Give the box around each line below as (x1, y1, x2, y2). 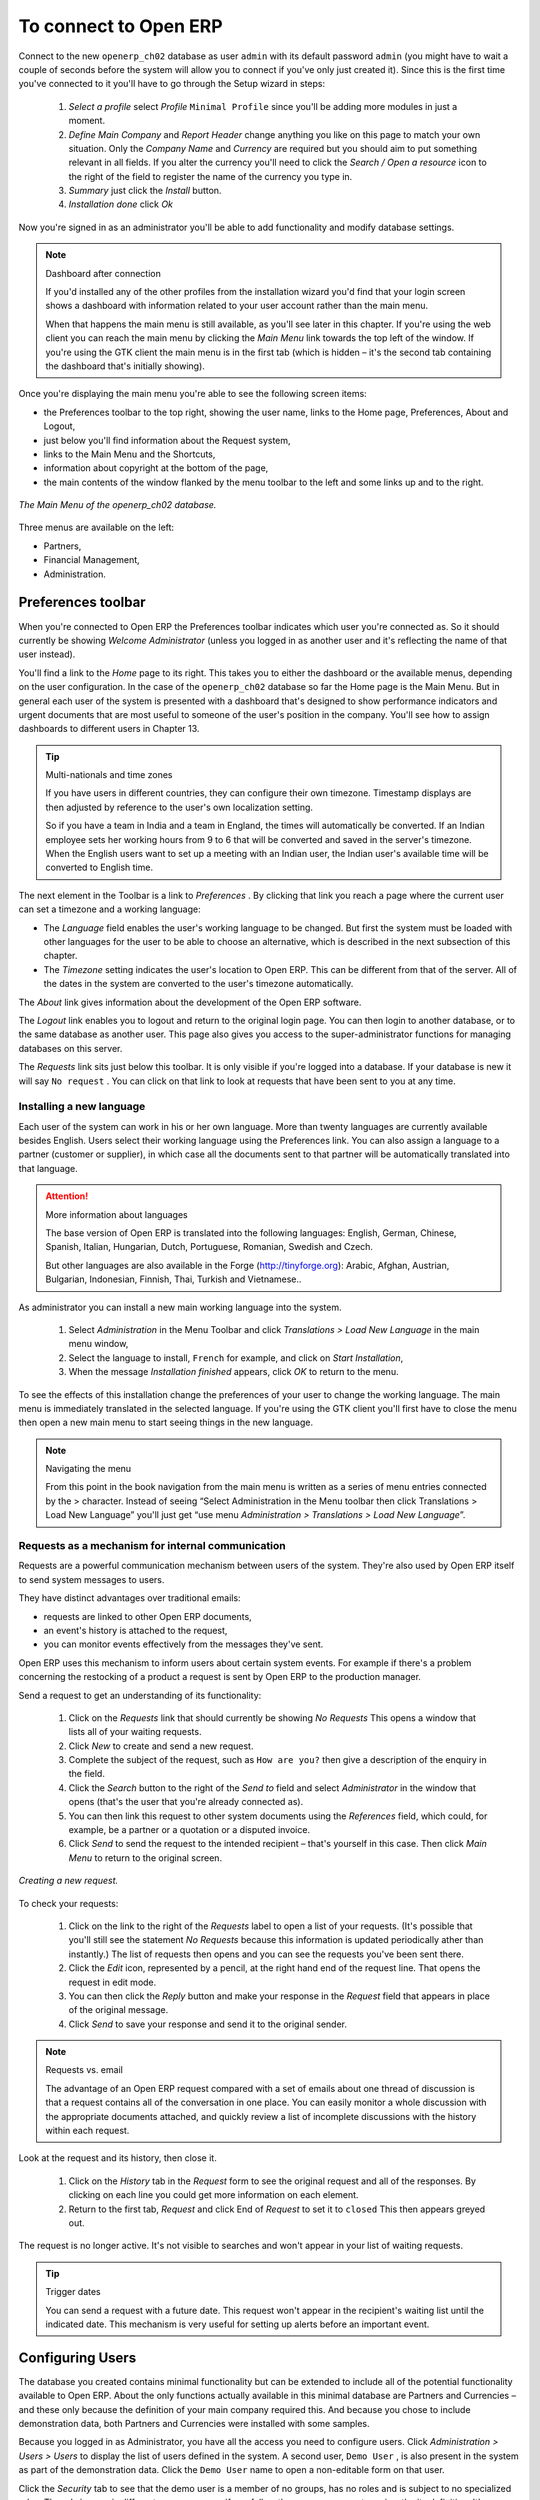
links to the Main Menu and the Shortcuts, (43, 448, 216, 460)
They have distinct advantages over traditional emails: (18, 1592, 241, 1604)
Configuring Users (18, 2349, 137, 2366)
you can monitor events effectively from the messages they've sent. (43, 1638, 324, 1650)
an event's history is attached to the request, (43, 1624, 228, 1636)
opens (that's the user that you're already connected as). (68, 1796, 304, 1808)
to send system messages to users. (18, 1573, 165, 1585)
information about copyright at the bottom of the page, (43, 462, 269, 474)
